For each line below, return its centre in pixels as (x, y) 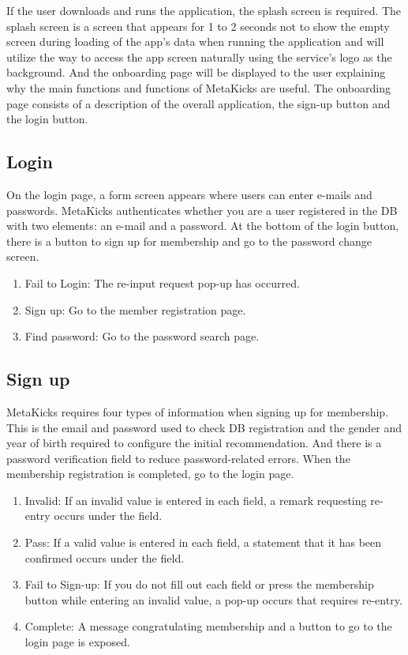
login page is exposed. (77, 642)
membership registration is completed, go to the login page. (150, 474)
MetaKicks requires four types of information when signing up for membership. (198, 411)
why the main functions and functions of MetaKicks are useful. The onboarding (198, 87)
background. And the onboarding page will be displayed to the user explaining (196, 72)
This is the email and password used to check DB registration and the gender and (204, 427)
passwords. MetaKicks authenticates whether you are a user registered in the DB (202, 210)
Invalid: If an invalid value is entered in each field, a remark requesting (196, 500)
